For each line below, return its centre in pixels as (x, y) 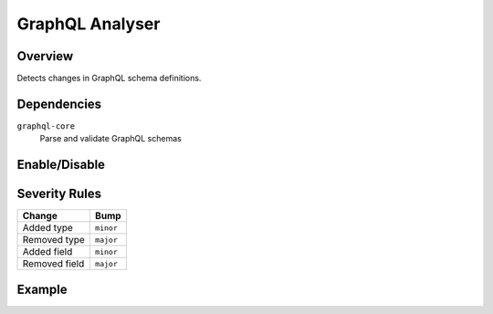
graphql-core (46, 126)
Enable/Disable (61, 165)
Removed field (53, 264)
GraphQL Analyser (89, 24)
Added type (47, 228)
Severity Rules (59, 194)
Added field (47, 252)
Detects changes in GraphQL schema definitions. (109, 78)
